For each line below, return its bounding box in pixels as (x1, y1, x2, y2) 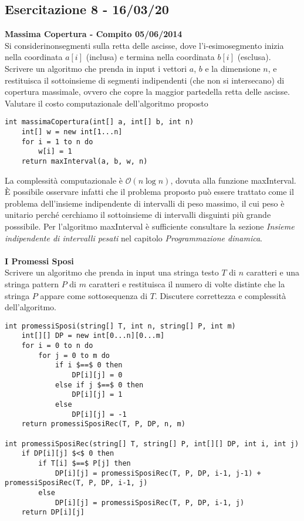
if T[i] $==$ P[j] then (38, 459, 131, 467)
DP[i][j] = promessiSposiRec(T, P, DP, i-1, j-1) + (55, 469, 261, 477)
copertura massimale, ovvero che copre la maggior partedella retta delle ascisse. (5, 85, 290, 98)
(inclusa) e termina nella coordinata (86, 51, 215, 63)
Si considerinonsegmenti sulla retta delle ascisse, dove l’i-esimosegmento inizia (5, 39, 284, 51)
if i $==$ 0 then (55, 361, 123, 370)
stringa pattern (5, 277, 59, 290)
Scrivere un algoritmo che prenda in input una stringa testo (5, 266, 219, 278)
